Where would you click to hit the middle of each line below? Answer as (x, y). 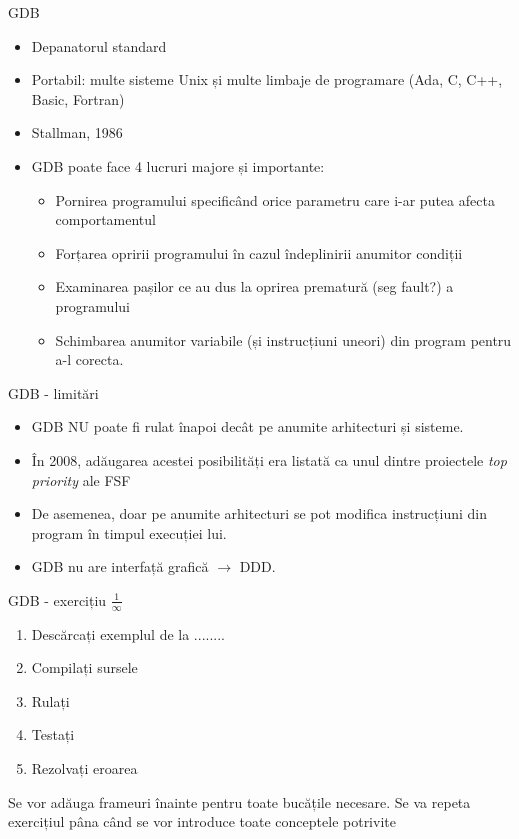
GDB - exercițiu (57, 599)
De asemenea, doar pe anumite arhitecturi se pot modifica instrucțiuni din (259, 513)
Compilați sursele (84, 667)
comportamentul (105, 219)
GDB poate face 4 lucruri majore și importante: (178, 165)
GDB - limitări (53, 392)
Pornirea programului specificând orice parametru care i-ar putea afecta (275, 199)
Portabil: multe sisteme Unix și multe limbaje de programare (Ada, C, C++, (267, 79)
